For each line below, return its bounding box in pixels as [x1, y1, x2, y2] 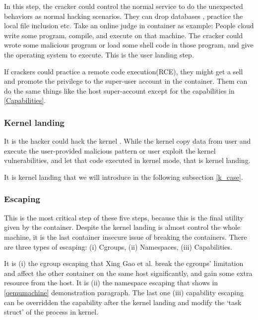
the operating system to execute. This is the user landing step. [4, 49, 194, 59]
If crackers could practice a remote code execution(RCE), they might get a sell [4, 66, 243, 76]
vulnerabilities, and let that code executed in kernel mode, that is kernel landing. [4, 155, 251, 165]
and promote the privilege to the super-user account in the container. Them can [4, 76, 248, 86]
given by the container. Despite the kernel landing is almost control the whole [4, 222, 241, 232]
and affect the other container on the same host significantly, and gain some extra [4, 267, 253, 278]
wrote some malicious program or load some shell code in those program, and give [4, 40, 254, 50]
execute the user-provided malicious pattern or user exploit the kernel [4, 145, 216, 156]
